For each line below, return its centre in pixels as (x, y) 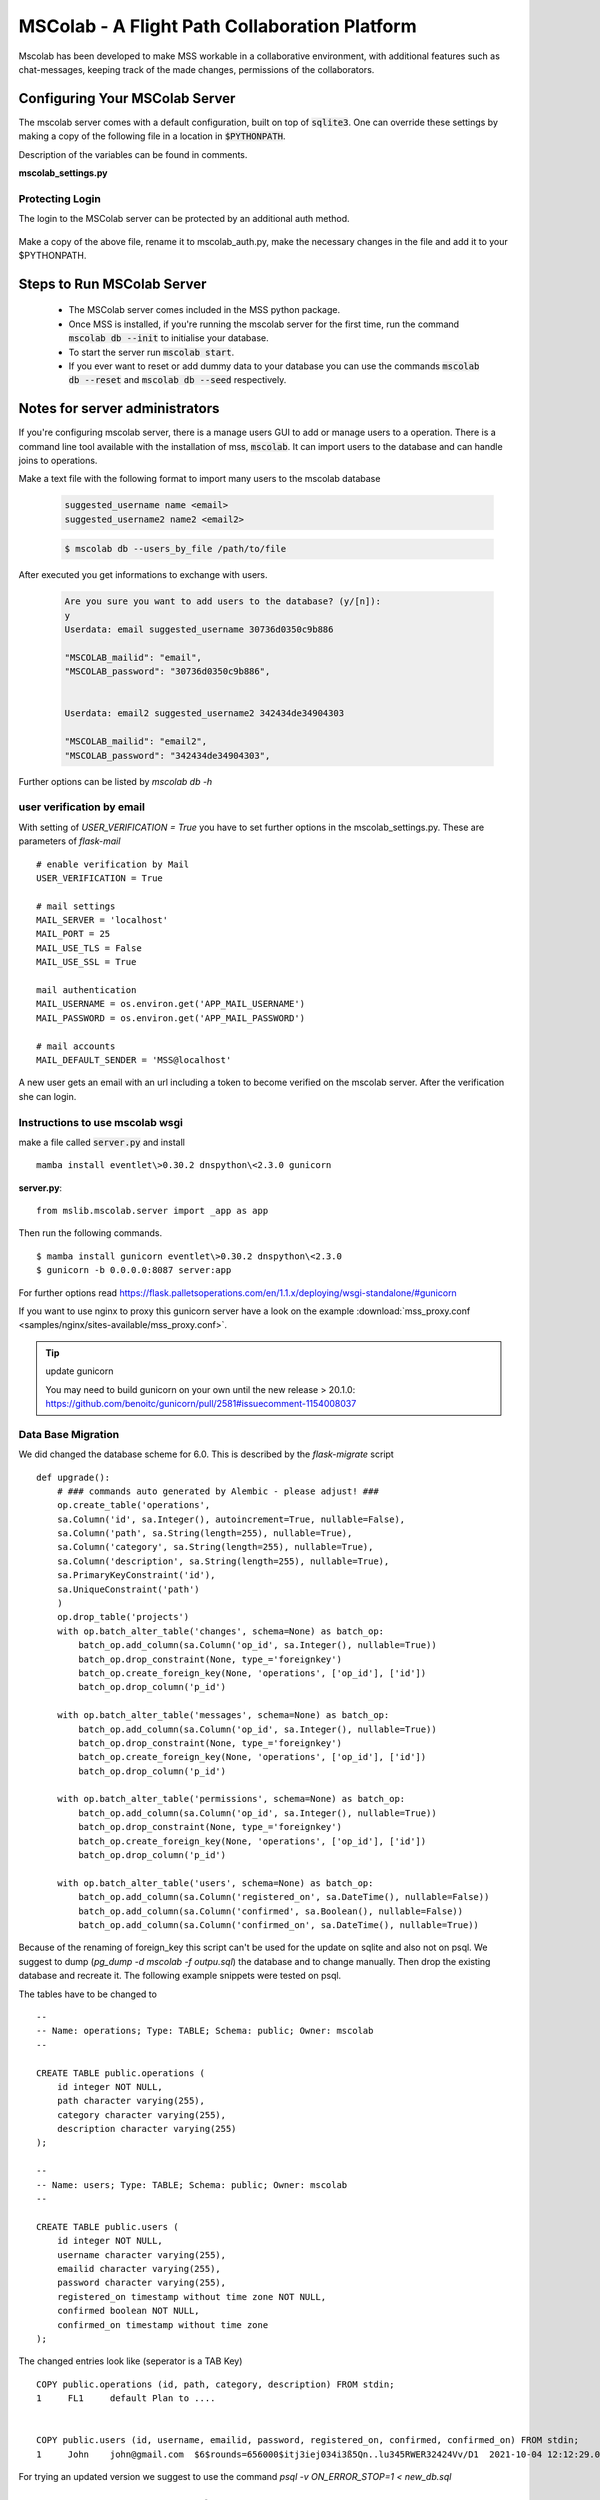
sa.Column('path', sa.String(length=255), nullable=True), (204, 1533)
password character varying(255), (141, 2283)
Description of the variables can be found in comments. (133, 154)
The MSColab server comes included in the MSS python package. (204, 310)
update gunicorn (79, 1371)
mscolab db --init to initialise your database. (168, 338)
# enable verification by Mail (113, 864)
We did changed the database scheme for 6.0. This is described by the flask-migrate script (206, 1454)
